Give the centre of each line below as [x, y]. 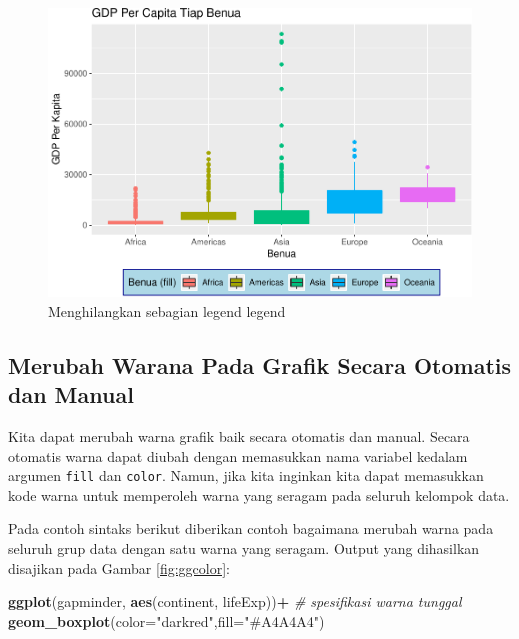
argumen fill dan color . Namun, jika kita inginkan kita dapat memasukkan [246, 475]
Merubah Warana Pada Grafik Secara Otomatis [260, 364]
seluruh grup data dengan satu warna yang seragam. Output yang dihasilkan [244, 548]
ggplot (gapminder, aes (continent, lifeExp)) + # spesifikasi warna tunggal [235, 601]
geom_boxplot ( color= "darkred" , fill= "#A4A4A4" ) [166, 620]
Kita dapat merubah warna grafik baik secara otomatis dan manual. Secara [239, 436]
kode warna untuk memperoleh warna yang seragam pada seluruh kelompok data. [259, 494]
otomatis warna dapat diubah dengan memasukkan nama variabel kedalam [238, 455]
